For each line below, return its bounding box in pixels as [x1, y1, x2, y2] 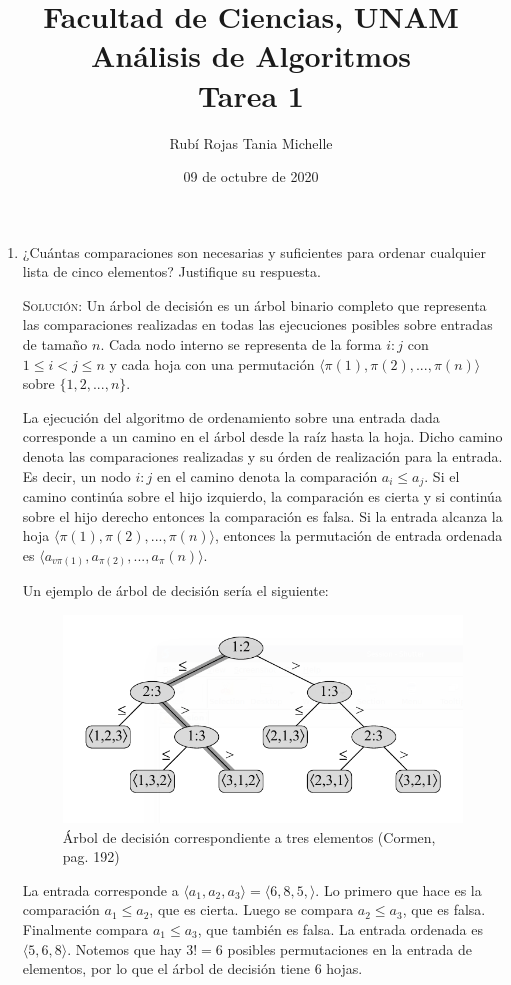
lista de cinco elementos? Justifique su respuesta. [22, 261, 321, 282]
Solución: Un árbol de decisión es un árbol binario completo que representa [22, 294, 487, 315]
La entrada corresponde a [22, 879, 179, 900]
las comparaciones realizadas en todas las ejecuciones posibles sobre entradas [22, 314, 493, 335]
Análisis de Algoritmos [90, 35, 411, 76]
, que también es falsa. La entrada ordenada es [197, 918, 483, 939]
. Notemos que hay [67, 938, 182, 959]
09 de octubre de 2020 [183, 166, 319, 187]
